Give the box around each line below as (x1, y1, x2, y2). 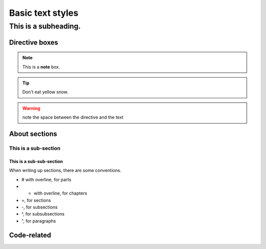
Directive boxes (9, 38, 59, 46)
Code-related (9, 231, 51, 239)
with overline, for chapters (33, 190, 87, 196)
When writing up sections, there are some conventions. (9, 167, 122, 173)
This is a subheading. (9, 22, 81, 31)
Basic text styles (9, 7, 79, 18)
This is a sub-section (9, 145, 61, 152)
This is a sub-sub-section (9, 158, 63, 164)
